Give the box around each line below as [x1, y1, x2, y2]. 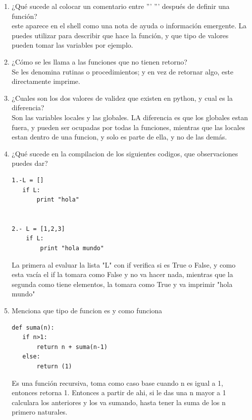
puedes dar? [11, 158, 48, 168]
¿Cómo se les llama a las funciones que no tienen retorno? [11, 56, 188, 67]
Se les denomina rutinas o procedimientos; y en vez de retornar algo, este [11, 66, 234, 76]
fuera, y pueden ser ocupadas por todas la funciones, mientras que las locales [11, 122, 245, 132]
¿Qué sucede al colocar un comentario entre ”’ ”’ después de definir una [11, 1, 230, 11]
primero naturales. [11, 407, 68, 417]
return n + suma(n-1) [36, 343, 108, 350]
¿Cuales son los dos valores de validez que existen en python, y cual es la [11, 92, 233, 103]
